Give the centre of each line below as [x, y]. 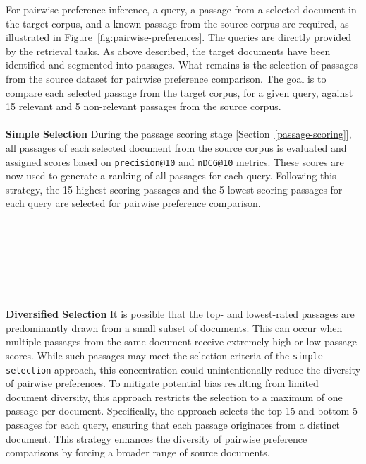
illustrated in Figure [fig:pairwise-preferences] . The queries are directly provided [179, 37]
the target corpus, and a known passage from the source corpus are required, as [177, 23]
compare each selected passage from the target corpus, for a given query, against [179, 92]
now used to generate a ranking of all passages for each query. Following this [171, 176]
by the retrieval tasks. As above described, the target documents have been [168, 50]
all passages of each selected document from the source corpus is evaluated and [176, 147]
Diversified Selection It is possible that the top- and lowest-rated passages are [180, 314]
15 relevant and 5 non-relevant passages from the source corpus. [144, 106]
